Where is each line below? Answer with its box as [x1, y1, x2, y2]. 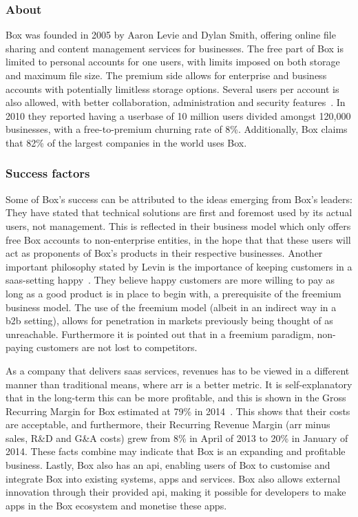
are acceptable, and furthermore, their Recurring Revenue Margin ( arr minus [6, 417, 330, 432]
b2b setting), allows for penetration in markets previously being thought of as [6, 313, 333, 328]
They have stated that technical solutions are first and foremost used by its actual [6, 205, 352, 220]
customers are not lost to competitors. [36, 340, 198, 355]
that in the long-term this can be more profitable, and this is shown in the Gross [6, 390, 346, 405]
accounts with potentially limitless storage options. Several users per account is [6, 81, 339, 96]
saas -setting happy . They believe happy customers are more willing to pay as [6, 273, 335, 287]
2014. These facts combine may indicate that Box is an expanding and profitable [6, 444, 346, 458]
